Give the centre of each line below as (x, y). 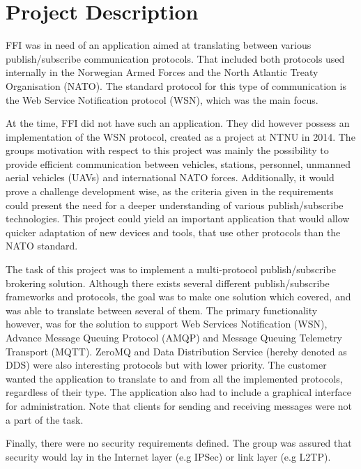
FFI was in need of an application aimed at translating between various (159, 45)
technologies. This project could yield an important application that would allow (178, 218)
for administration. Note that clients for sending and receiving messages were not (179, 405)
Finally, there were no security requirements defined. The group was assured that (179, 443)
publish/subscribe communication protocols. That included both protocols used (175, 58)
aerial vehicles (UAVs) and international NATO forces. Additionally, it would (170, 177)
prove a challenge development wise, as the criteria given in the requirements (170, 191)
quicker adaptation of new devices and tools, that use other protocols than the (173, 232)
